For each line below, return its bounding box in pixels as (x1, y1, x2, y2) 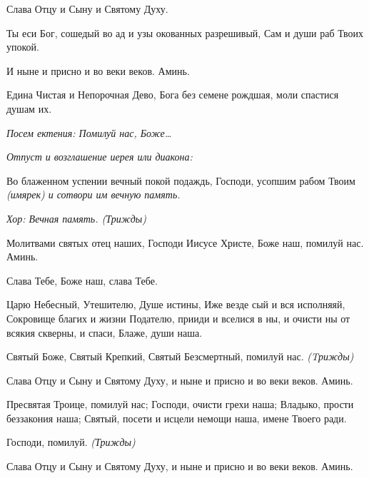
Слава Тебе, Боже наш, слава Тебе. (6, 273, 158, 288)
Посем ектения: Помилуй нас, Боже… (6, 125, 172, 140)
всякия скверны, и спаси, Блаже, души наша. (6, 325, 203, 340)
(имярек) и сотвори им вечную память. (6, 187, 181, 202)
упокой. (6, 39, 39, 54)
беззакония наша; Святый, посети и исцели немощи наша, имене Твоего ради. (6, 410, 347, 425)
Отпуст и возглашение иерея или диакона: (6, 149, 193, 164)
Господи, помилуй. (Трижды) (6, 434, 136, 449)
